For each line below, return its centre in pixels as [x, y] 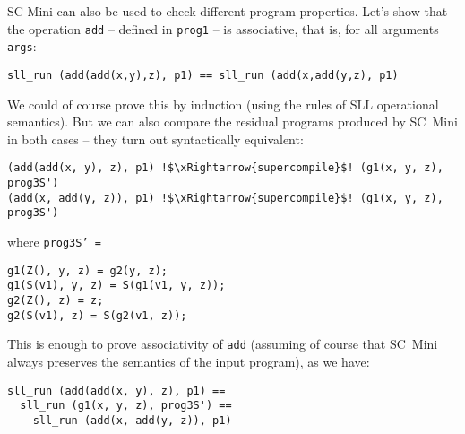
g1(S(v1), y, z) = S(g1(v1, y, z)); [116, 286]
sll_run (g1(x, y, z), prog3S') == [126, 406]
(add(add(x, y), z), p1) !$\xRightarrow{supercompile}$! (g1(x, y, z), [225, 168]
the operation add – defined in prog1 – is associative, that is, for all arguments [223, 28]
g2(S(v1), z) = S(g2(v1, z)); [97, 315]
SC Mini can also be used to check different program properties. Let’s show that [228, 11]
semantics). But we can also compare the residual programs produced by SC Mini [232, 122]
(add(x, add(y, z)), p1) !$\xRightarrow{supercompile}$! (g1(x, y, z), [225, 198]
